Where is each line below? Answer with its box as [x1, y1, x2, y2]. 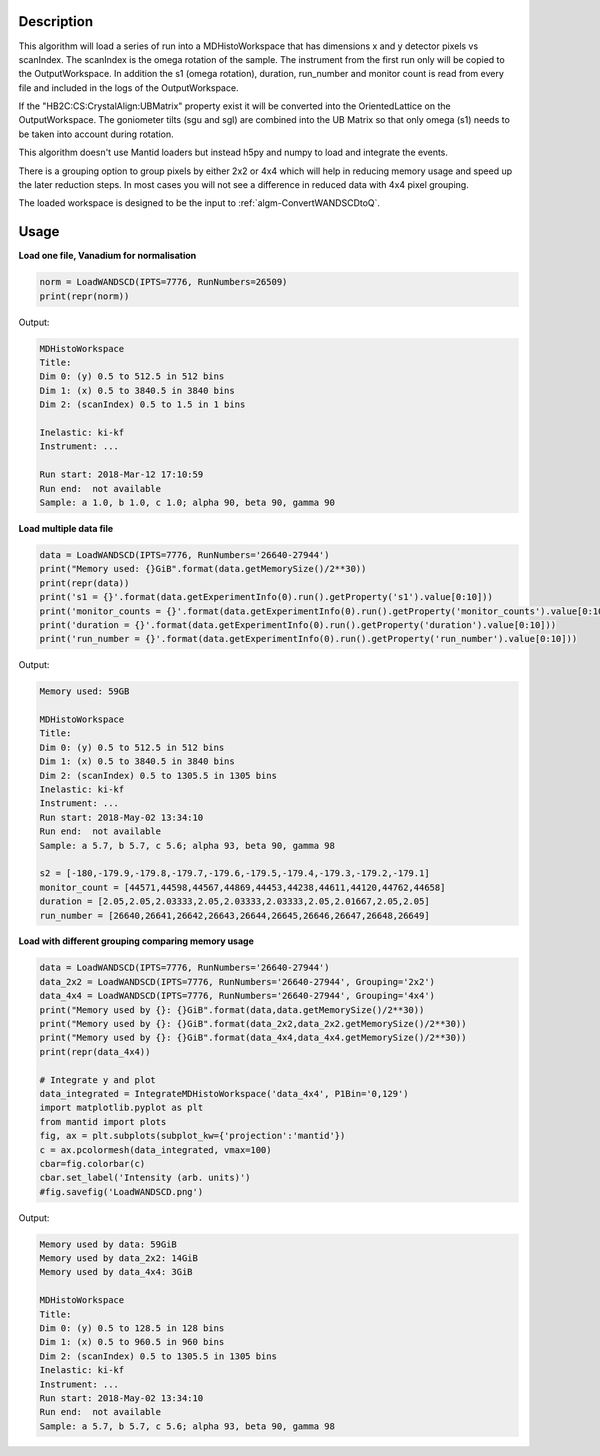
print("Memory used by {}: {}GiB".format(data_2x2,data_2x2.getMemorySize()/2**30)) [39, 1018, 467, 1030]
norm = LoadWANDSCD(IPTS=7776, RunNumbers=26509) [39, 276, 288, 288]
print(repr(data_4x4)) [39, 1046, 151, 1057]
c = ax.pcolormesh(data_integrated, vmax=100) [39, 1144, 272, 1155]
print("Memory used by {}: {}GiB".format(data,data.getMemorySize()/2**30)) [39, 1004, 425, 1015]
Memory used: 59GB [39, 686, 130, 697]
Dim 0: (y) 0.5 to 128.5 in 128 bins [39, 1323, 225, 1334]
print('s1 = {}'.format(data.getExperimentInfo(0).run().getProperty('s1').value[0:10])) [39, 591, 494, 603]
